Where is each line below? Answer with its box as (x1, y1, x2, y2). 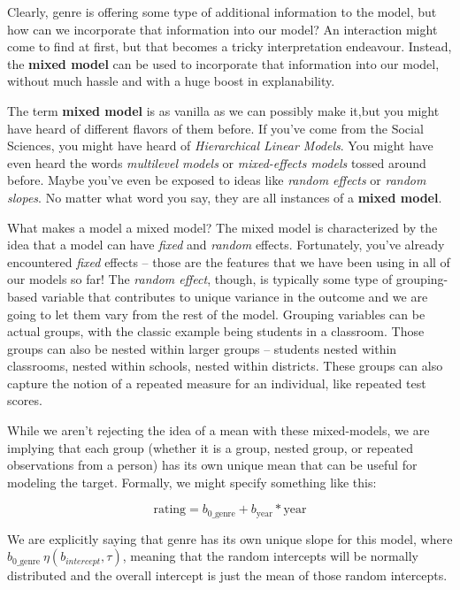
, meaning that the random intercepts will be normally (122, 547, 418, 565)
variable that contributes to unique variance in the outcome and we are (41, 287, 428, 305)
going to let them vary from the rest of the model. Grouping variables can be (7, 304, 425, 323)
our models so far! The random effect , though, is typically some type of (7, 270, 393, 288)
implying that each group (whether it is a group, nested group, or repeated (7, 438, 413, 456)
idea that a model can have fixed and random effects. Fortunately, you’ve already (7, 235, 445, 254)
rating (153, 503, 187, 517)
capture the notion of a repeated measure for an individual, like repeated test (7, 373, 426, 392)
